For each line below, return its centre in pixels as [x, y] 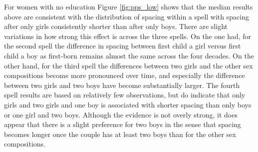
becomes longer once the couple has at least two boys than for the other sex [120, 134]
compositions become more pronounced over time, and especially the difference [125, 75]
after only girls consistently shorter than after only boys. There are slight [116, 26]
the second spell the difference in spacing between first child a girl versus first [123, 46]
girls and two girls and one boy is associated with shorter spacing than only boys [128, 104]
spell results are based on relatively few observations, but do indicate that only [125, 95]
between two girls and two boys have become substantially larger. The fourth [122, 85]
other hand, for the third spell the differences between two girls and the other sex [129, 65]
